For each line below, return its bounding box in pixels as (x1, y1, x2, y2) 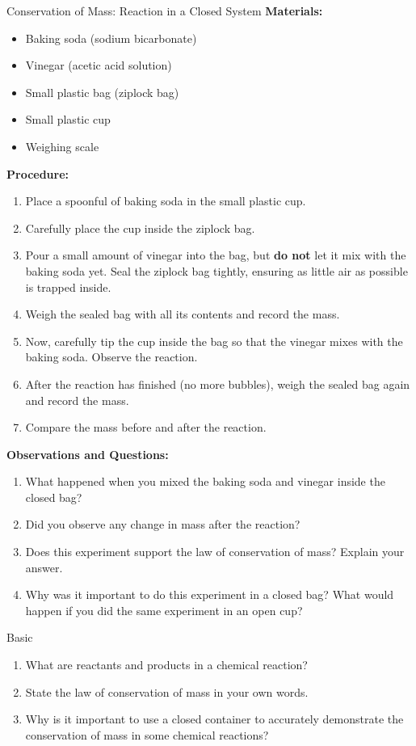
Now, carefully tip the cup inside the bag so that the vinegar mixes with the (25, 332, 403, 349)
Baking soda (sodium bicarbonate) (25, 29, 197, 46)
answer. (25, 558, 63, 575)
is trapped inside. (25, 278, 111, 295)
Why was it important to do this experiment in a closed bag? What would (25, 586, 394, 603)
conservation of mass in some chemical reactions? (25, 726, 269, 743)
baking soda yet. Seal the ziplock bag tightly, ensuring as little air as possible (25, 262, 408, 279)
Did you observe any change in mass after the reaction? (25, 516, 300, 533)
